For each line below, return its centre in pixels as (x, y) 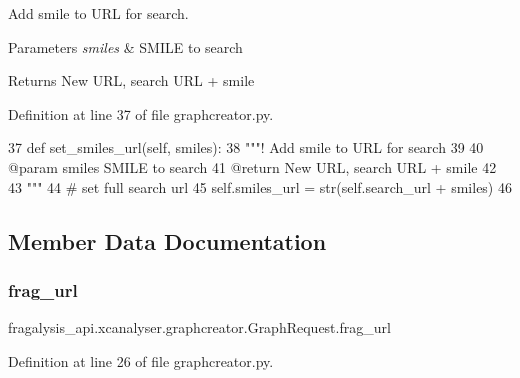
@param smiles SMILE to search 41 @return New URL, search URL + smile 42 (252, 166)
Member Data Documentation (167, 240)
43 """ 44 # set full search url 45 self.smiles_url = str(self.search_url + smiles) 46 (260, 186)
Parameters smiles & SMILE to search (125, 46)
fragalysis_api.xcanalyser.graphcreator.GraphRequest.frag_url (199, 327)
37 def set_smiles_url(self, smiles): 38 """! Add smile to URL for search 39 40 (246, 147)
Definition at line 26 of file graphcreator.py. (141, 360)
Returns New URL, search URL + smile (131, 80)
